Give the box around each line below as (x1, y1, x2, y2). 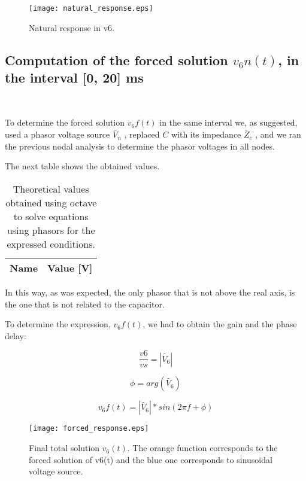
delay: (5, 329, 26, 342)
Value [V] (47, 261, 93, 275)
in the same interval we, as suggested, (159, 116, 298, 129)
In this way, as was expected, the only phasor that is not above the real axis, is (5, 286, 295, 299)
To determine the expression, (5, 318, 111, 330)
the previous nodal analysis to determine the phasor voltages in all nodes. (5, 139, 275, 152)
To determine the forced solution (5, 116, 125, 129)
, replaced (124, 128, 160, 141)
